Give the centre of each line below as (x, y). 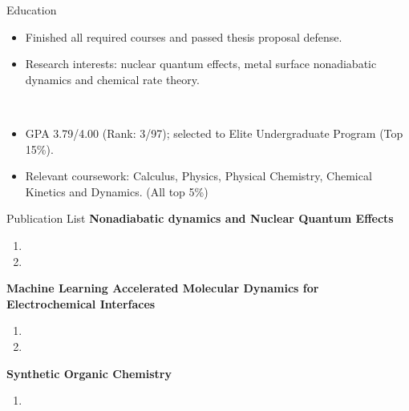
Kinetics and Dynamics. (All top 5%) (117, 191)
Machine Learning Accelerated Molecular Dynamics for (163, 288)
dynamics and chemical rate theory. (112, 79)
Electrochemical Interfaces (81, 303)
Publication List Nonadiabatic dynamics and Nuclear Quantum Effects (200, 218)
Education (32, 10)
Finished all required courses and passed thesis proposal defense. (184, 36)
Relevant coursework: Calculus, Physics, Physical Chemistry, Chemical (198, 176)
